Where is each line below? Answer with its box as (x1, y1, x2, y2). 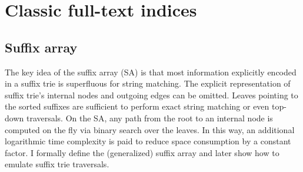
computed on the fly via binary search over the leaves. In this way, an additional (5, 123, 295, 135)
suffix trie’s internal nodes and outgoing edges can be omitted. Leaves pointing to (5, 88, 298, 101)
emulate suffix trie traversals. (5, 158, 109, 170)
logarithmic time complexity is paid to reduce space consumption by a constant (5, 135, 291, 147)
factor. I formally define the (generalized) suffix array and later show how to (5, 146, 279, 158)
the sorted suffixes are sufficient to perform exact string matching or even (5, 100, 269, 113)
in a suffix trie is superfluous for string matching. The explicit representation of (5, 77, 291, 90)
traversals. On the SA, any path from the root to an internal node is (26, 111, 273, 124)
